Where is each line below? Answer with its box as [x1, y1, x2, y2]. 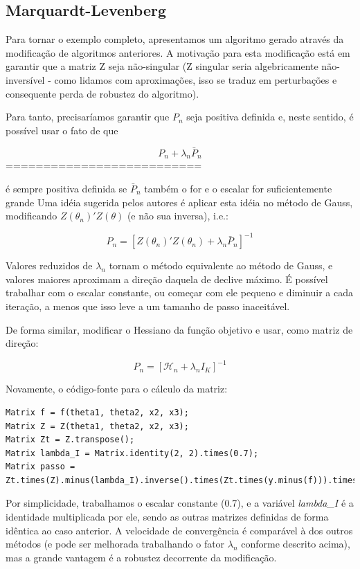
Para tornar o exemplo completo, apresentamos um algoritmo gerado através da [6, 32, 344, 46]
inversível [6, 72, 45, 87]
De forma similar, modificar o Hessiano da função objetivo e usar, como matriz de [6, 322, 353, 336]
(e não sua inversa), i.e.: [127, 208, 228, 223]
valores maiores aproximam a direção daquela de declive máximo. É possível [6, 271, 328, 286]
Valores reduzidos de [6, 258, 93, 273]
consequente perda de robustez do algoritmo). [6, 86, 199, 100]
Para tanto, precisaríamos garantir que [6, 109, 170, 124]
